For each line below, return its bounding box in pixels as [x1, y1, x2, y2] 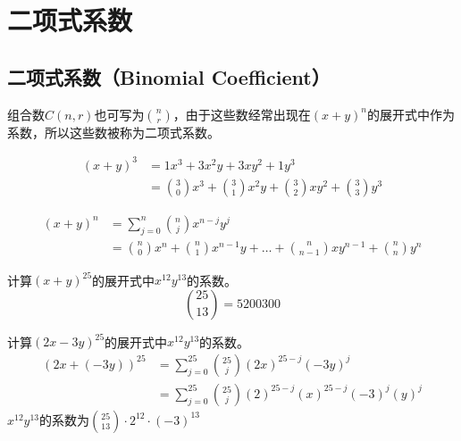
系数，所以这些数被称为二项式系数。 [7, 122, 220, 141]
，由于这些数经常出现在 [172, 104, 311, 123]
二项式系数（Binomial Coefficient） [7, 62, 331, 90]
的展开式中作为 [366, 104, 455, 123]
